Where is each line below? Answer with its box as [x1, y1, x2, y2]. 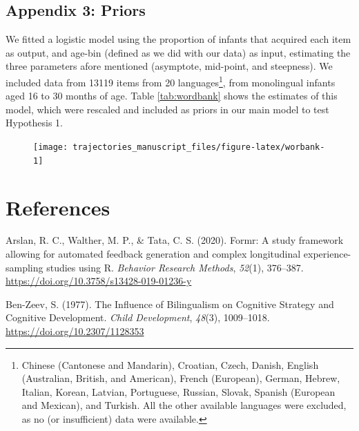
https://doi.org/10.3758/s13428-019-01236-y [6, 274, 192, 288]
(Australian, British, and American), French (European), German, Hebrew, [21, 371, 340, 385]
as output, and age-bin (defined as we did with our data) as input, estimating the [6, 45, 351, 59]
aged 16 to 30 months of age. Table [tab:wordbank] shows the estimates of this [6, 88, 338, 103]
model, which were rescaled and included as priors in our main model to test [6, 102, 329, 116]
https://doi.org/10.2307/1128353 [6, 324, 144, 338]
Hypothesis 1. [6, 115, 63, 130]
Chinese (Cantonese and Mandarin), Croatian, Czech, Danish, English [21, 357, 319, 372]
